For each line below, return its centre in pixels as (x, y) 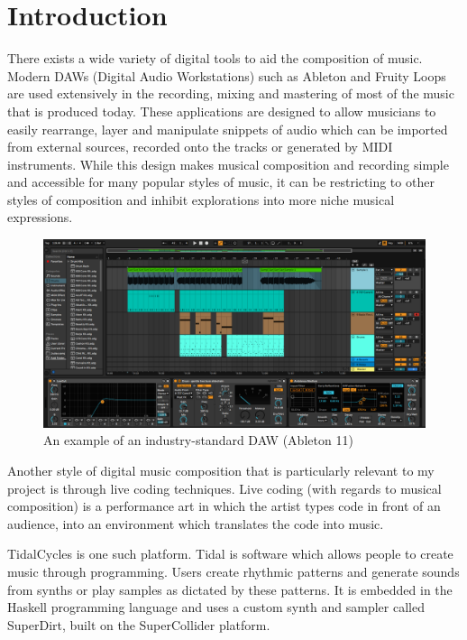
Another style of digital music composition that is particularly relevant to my (221, 470)
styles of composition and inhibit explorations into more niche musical (201, 199)
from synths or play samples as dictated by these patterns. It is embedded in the (230, 589)
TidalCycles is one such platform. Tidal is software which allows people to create (230, 554)
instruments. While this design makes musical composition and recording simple (228, 164)
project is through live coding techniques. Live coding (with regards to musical (224, 488)
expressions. (40, 217)
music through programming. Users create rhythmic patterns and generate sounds (233, 571)
